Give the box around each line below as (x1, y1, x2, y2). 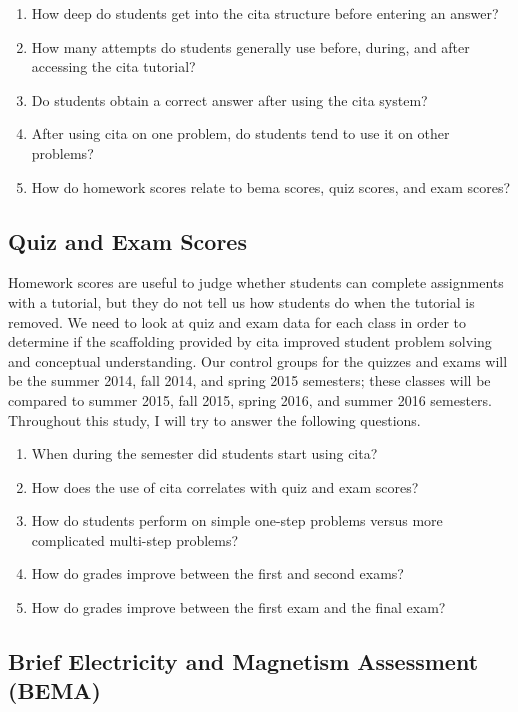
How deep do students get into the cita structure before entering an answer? (31, 3, 499, 23)
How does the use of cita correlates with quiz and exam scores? (31, 476, 419, 497)
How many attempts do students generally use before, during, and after (31, 36, 470, 57)
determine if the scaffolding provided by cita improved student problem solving (8, 331, 492, 352)
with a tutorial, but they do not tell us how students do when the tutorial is (8, 291, 475, 312)
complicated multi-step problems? (31, 529, 239, 550)
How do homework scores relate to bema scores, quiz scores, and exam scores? (31, 176, 511, 197)
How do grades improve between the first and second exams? (31, 563, 404, 584)
